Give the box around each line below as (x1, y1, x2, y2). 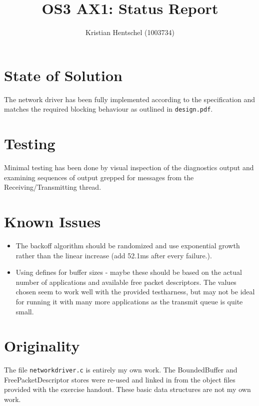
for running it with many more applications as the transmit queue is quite (15, 296, 243, 306)
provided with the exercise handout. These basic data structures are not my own (4, 384, 251, 394)
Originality (4, 335, 80, 356)
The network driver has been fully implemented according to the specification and (4, 94, 255, 104)
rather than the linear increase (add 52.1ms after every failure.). (15, 250, 212, 260)
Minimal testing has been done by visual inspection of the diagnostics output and (4, 162, 254, 173)
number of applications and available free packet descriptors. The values (15, 276, 236, 287)
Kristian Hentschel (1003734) (85, 27, 174, 38)
